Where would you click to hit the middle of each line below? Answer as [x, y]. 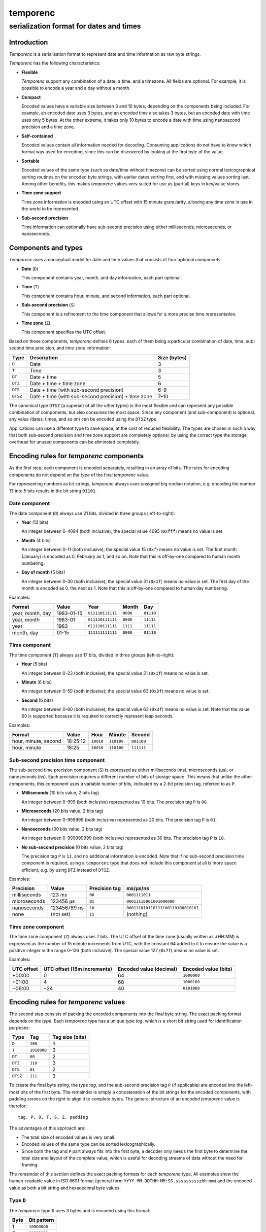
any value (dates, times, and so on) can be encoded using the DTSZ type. [83, 419]
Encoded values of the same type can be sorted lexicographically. [88, 1144]
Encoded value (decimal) [147, 969]
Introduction [29, 42]
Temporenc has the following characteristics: [55, 63]
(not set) [61, 914]
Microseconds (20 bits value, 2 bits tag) [62, 811]
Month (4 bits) [36, 540]
